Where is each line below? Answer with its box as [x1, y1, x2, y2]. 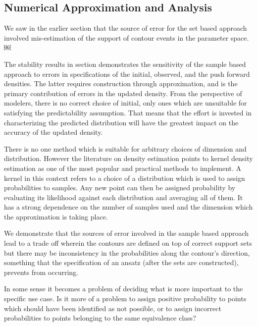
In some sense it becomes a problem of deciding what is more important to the [4, 283, 243, 294]
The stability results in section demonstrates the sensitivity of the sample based [4, 58, 246, 69]
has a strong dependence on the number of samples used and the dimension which [4, 202, 253, 212]
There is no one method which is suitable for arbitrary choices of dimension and [4, 143, 247, 154]
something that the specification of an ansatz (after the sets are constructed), [4, 257, 239, 268]
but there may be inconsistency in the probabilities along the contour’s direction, [4, 247, 250, 258]
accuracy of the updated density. [4, 127, 103, 137]
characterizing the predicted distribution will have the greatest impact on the [4, 117, 239, 127]
